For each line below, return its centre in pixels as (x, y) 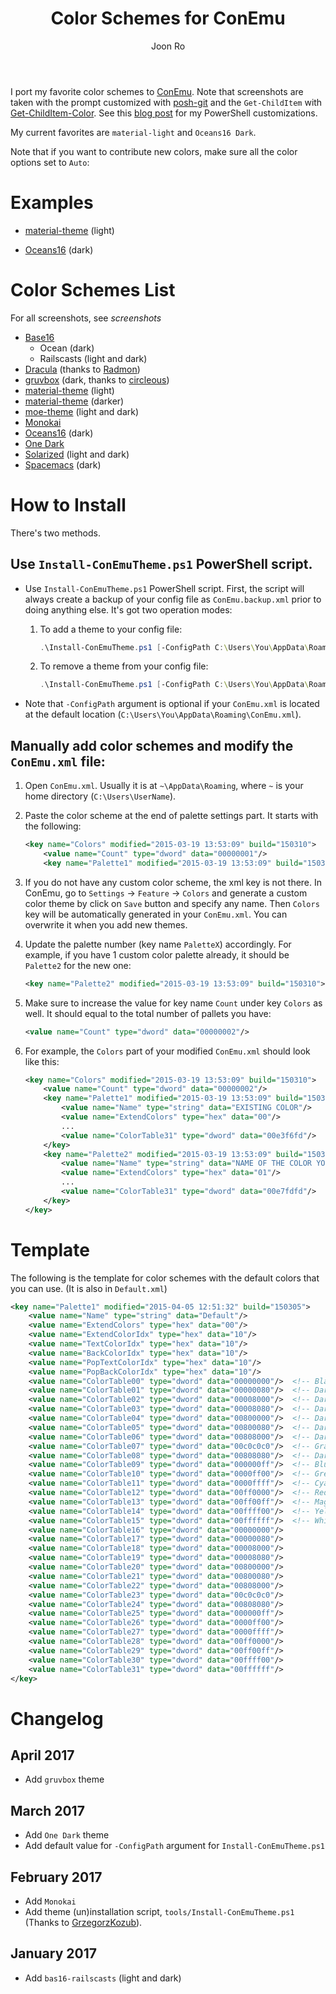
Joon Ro (168, 46)
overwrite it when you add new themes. (106, 924)
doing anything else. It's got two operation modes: (128, 609)
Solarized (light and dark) (77, 454)
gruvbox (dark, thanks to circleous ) (97, 379)
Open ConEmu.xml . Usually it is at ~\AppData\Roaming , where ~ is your (164, 786)
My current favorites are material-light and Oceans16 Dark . (133, 132)
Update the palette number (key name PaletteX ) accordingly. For (158, 944)
